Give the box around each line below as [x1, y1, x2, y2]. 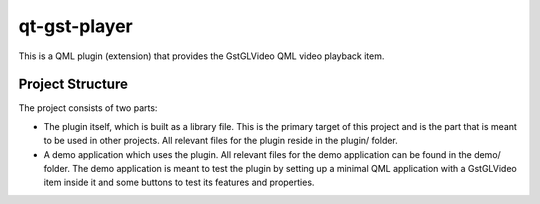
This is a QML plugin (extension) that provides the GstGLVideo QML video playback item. [18, 50, 385, 62]
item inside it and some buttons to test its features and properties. [43, 176, 315, 189]
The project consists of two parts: [18, 102, 158, 114]
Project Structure [18, 76, 129, 93]
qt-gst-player [18, 15, 134, 37]
